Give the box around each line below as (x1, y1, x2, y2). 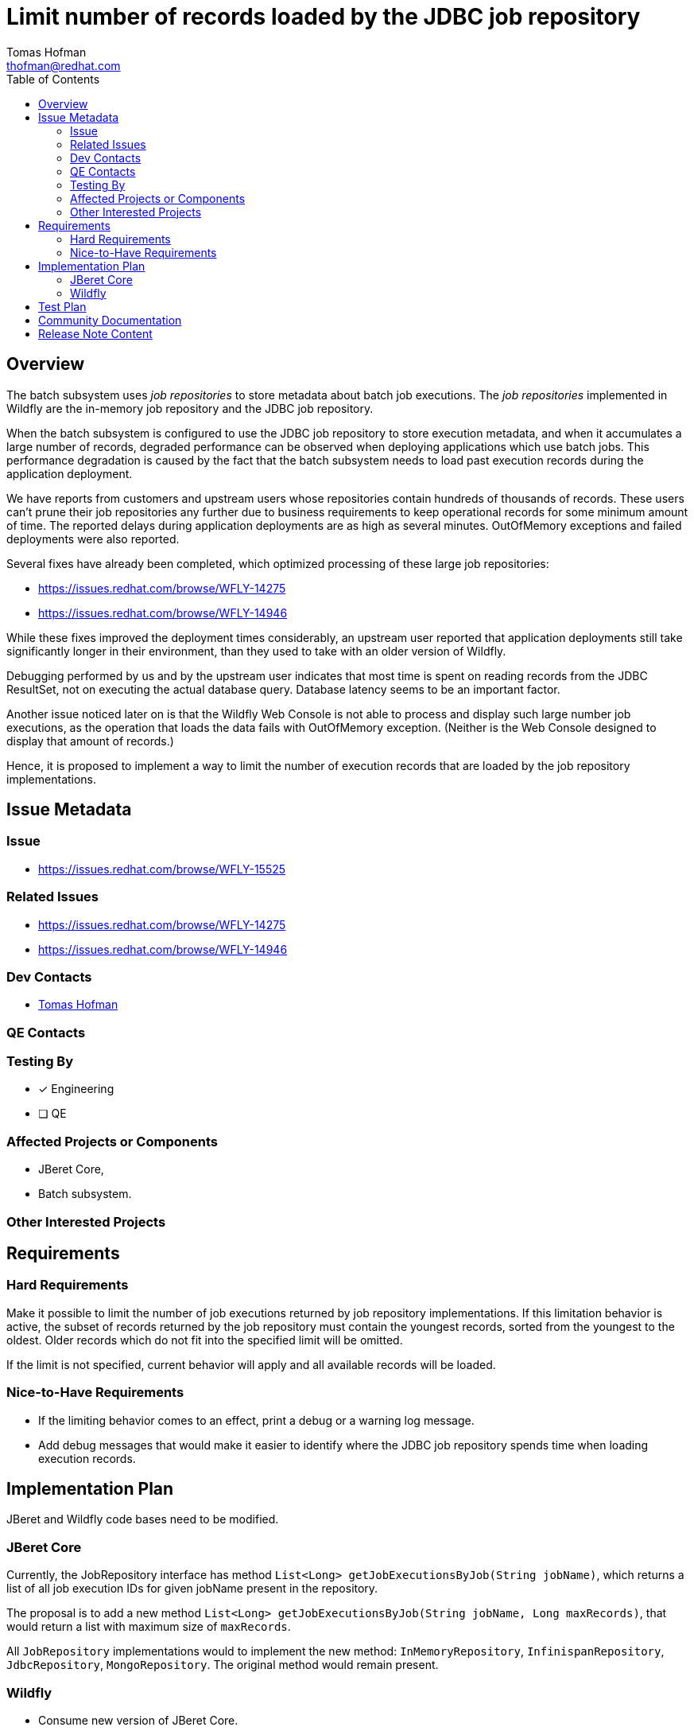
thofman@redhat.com (6, 58, 121, 72)
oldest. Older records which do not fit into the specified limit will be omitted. (6, 1332, 403, 1347)
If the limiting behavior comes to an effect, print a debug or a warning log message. (38, 1413, 475, 1427)
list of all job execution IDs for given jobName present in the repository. (6, 1581, 378, 1596)
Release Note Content (38, 326, 153, 340)
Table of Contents (6, 72, 100, 86)
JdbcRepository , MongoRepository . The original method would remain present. (6, 1658, 439, 1672)
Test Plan (38, 299, 87, 313)
